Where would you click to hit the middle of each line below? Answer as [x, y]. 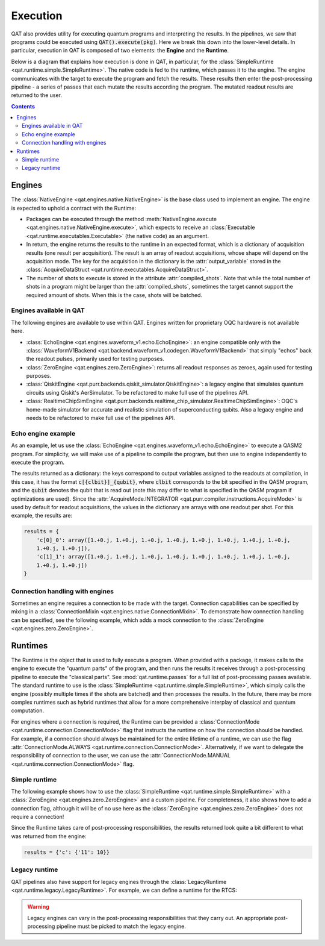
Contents [23, 106]
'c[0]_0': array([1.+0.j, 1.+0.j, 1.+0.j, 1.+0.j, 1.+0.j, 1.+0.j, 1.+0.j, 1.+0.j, [163, 540]
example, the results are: [42, 516]
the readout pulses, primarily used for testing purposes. [95, 359]
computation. [28, 710]
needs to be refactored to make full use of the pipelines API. [101, 418]
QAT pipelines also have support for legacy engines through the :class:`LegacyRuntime [119, 882]
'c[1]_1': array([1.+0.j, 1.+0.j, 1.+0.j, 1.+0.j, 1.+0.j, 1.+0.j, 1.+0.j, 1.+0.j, [163, 557]
